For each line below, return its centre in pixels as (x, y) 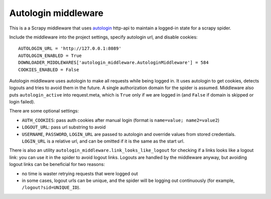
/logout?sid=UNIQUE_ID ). (51, 187)
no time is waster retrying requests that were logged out (80, 173)
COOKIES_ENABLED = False (49, 69)
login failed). (22, 102)
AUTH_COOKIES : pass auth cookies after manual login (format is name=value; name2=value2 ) (121, 120)
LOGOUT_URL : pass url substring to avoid (64, 127)
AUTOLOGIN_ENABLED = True (50, 55)
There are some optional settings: (44, 111)
